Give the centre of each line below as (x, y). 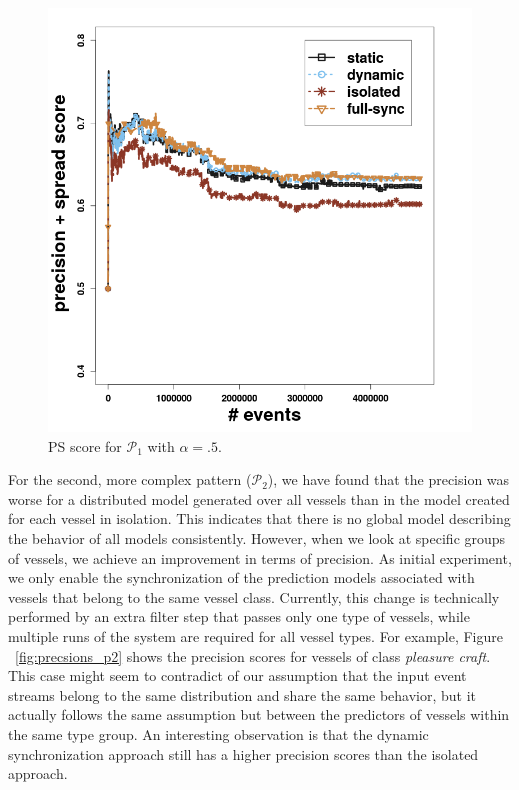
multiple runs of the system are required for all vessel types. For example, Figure (255, 635)
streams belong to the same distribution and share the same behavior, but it (242, 694)
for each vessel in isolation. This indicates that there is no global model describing (259, 518)
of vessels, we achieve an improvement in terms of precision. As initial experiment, (260, 557)
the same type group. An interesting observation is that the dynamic (218, 733)
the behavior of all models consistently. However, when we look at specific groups (257, 537)
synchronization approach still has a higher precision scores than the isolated (243, 753)
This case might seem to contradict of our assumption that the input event (237, 675)
